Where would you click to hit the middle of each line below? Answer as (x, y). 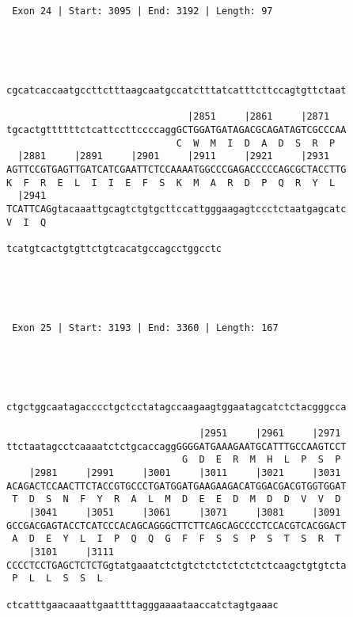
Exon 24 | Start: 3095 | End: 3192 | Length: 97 (142, 11)
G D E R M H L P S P (261, 460)
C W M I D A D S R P (256, 143)
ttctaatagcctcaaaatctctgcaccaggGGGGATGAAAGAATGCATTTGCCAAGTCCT (176, 446)
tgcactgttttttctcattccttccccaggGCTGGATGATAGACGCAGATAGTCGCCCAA (176, 129)
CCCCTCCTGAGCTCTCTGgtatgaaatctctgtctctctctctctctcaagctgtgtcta (176, 565)
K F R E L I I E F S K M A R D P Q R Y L (171, 183)
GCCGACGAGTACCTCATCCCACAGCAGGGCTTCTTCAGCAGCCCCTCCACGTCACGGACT (176, 526)
